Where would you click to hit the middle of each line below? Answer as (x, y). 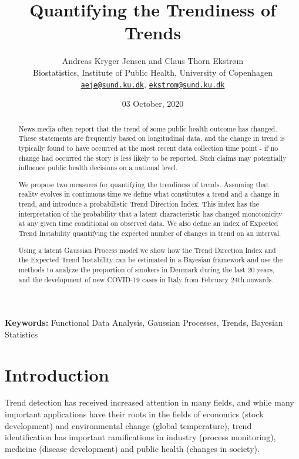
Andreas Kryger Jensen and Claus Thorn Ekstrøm (153, 61)
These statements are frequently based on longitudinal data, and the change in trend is (152, 138)
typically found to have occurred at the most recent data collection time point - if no (148, 148)
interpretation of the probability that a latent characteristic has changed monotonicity (150, 213)
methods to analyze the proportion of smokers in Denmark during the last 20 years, (147, 269)
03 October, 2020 (153, 104)
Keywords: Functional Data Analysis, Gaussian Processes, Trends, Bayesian (144, 323)
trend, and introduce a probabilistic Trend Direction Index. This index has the (139, 204)
